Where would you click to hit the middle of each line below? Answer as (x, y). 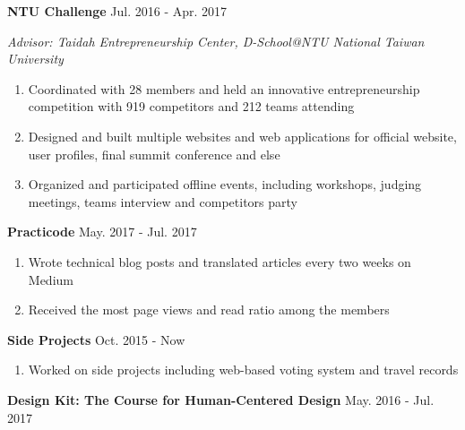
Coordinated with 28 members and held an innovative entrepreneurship (224, 88)
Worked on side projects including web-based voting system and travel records (243, 370)
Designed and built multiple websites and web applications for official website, (242, 136)
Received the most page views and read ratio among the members (209, 310)
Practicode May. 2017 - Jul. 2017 (102, 232)
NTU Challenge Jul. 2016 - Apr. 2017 (117, 11)
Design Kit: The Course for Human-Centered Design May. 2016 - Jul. (221, 399)
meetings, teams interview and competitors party (163, 201)
